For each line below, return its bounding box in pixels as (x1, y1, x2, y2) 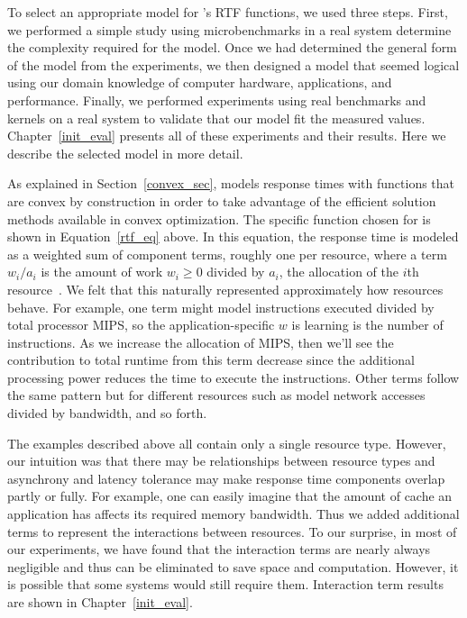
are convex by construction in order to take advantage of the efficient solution (7, 191, 436, 210)
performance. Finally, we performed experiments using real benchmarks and (7, 90, 426, 109)
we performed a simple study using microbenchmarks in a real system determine (7, 20, 452, 39)
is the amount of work (41, 262, 163, 281)
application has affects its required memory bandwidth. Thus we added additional (7, 504, 460, 523)
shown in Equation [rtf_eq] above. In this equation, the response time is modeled (7, 227, 459, 246)
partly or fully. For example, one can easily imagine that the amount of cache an (7, 486, 453, 505)
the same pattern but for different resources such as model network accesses (7, 386, 426, 404)
